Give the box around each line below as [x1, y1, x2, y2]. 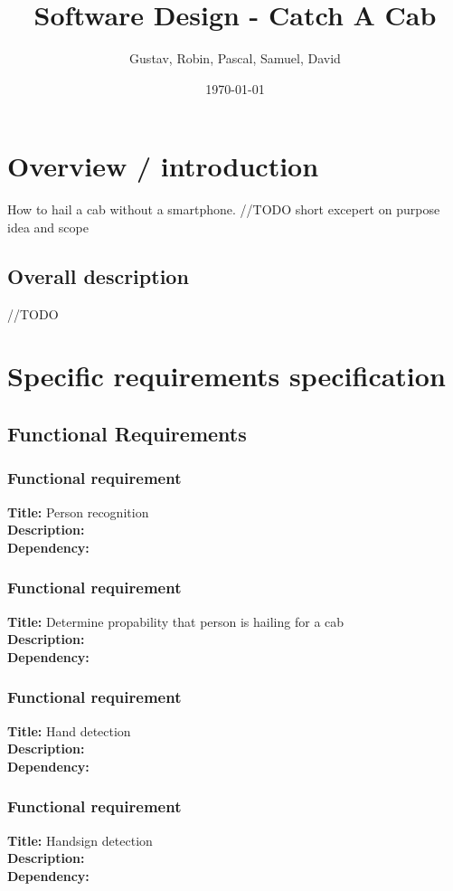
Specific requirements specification [7, 357, 446, 394]
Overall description [7, 261, 189, 289]
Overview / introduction [7, 147, 319, 185]
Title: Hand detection [7, 721, 131, 740]
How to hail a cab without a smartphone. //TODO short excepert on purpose [7, 200, 440, 219]
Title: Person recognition [7, 502, 149, 521]
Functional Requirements [7, 420, 247, 447]
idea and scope [7, 217, 89, 236]
